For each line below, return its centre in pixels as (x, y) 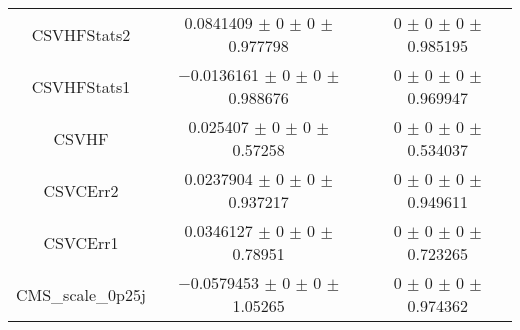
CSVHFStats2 (81, 34)
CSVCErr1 (81, 242)
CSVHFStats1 (81, 86)
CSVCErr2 (81, 190)
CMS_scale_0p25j (81, 294)
